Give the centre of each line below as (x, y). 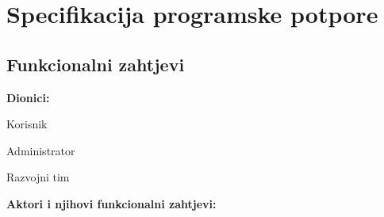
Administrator (41, 150)
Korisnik (27, 124)
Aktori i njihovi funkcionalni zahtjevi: (111, 203)
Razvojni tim (38, 177)
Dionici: (28, 97)
